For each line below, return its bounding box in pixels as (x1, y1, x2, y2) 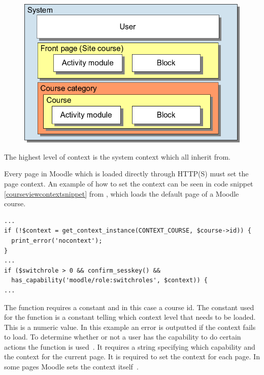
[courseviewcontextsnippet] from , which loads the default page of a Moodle (4, 188, 239, 199)
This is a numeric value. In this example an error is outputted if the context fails (4, 321, 256, 332)
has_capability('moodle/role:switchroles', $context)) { (11, 277, 208, 284)
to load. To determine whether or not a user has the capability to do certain (4, 331, 241, 342)
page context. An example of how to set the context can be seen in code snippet (4, 178, 253, 189)
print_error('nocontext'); (11, 237, 103, 244)
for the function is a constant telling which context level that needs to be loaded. (4, 312, 256, 322)
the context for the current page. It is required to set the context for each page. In (4, 351, 260, 362)
